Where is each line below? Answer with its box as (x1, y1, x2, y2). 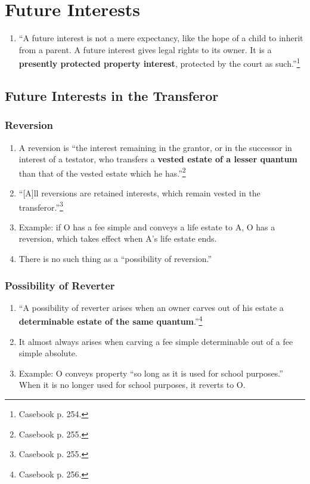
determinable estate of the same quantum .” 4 (18, 313, 203, 328)
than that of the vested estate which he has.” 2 (18, 165, 186, 179)
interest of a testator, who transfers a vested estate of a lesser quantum (18, 153, 297, 165)
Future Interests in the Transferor (5, 86, 219, 104)
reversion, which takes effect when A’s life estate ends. (18, 232, 217, 245)
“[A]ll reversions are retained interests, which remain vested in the (18, 187, 261, 199)
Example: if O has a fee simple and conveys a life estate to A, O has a (18, 220, 275, 233)
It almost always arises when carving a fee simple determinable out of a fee (18, 335, 293, 347)
